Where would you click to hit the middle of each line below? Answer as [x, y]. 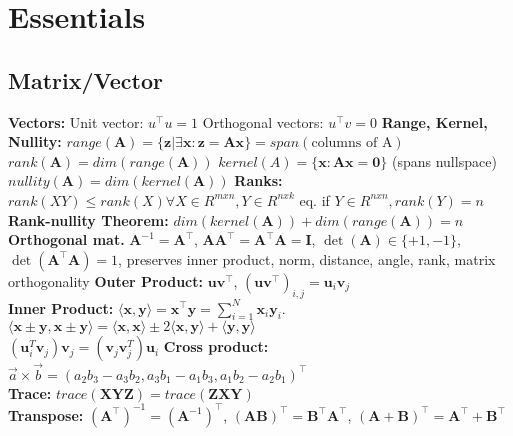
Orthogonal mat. [66, 239]
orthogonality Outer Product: [105, 280]
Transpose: [46, 414]
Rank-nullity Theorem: [88, 219]
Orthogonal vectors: [263, 121]
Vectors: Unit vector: [76, 121]
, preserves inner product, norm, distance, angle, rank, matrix [307, 258]
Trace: [30, 392]
